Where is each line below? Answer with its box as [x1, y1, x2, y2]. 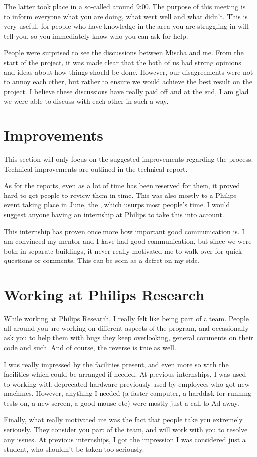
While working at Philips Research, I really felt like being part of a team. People [4, 313, 249, 324]
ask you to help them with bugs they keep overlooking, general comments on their [4, 332, 253, 343]
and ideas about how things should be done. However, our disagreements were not [4, 66, 253, 77]
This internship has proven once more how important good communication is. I [4, 226, 245, 236]
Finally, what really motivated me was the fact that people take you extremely [4, 414, 243, 425]
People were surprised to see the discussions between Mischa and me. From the [4, 47, 244, 58]
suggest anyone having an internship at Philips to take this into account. [4, 209, 224, 220]
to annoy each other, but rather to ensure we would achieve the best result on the [4, 76, 252, 87]
